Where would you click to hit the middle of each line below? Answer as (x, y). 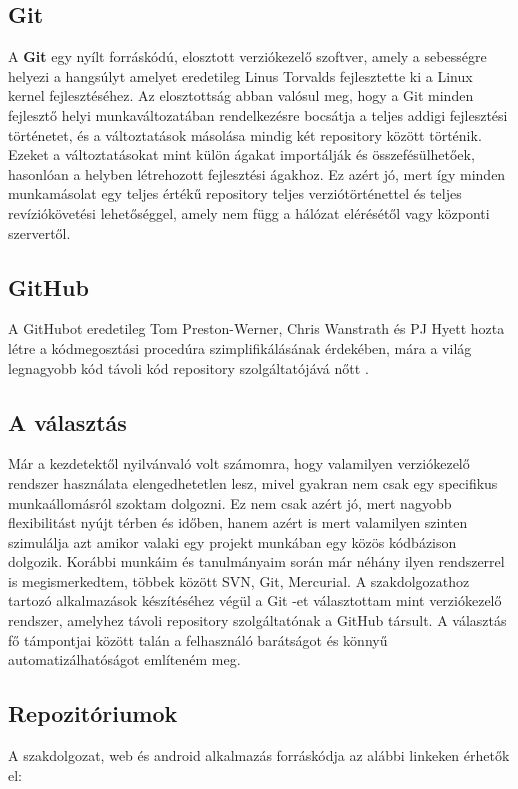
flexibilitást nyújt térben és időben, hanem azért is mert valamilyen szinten (238, 522)
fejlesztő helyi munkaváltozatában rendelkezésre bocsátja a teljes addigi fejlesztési (258, 114)
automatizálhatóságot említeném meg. (124, 659)
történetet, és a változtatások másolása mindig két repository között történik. (245, 134)
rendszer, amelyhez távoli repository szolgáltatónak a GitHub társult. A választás (257, 620)
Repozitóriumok (93, 713)
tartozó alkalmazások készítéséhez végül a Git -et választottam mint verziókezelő (255, 600)
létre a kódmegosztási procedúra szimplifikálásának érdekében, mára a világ (240, 347)
